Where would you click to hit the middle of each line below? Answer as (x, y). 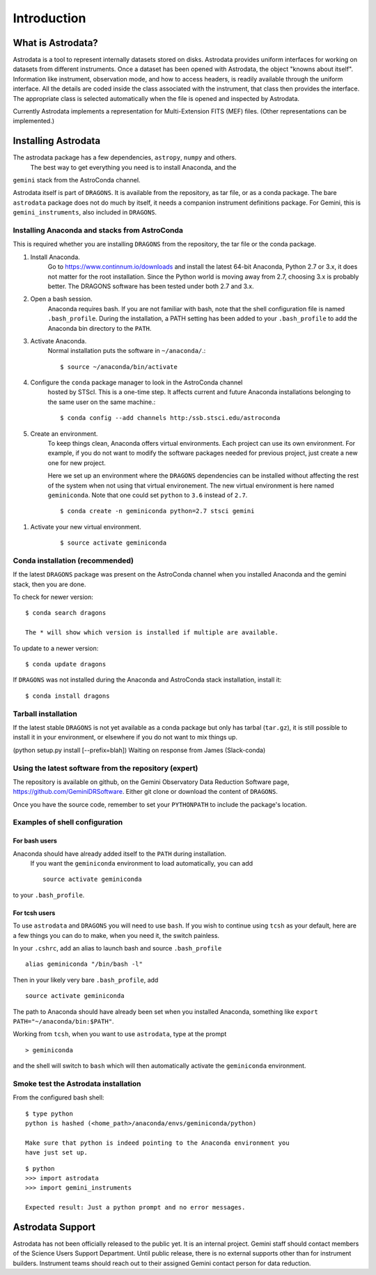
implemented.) (34, 121)
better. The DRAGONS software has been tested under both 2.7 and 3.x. (151, 286)
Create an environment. (64, 433)
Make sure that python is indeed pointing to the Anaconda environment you (157, 1143)
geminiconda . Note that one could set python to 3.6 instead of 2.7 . (148, 495)
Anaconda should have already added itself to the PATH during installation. (119, 854)
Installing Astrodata (57, 141)
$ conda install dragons (68, 696)
